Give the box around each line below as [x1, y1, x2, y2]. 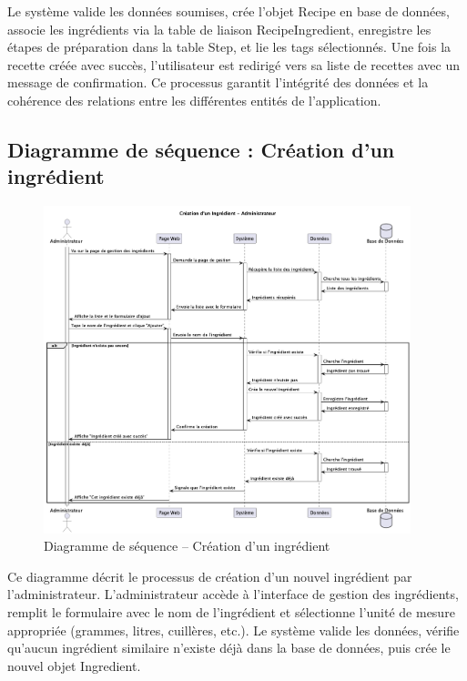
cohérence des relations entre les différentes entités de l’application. [7, 90, 381, 109]
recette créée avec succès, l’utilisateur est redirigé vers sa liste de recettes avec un [7, 55, 460, 74]
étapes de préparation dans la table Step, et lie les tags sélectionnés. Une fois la [7, 37, 452, 56]
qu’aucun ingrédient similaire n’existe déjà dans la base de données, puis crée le [7, 638, 451, 657]
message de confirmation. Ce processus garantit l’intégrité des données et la [7, 73, 429, 92]
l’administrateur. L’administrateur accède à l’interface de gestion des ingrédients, [7, 584, 459, 604]
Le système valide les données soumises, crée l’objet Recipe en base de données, [7, 2, 450, 20]
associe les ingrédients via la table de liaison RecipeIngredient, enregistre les [7, 19, 431, 38]
